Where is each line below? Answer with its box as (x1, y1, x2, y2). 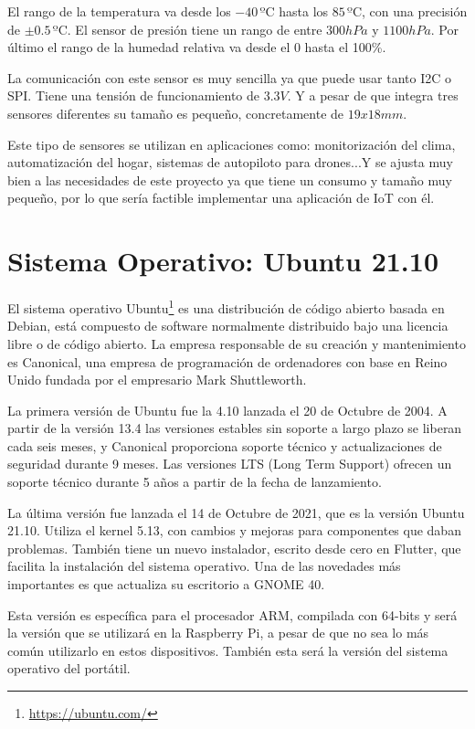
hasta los (279, 2, 329, 20)
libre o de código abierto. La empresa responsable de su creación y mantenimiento (7, 333, 466, 353)
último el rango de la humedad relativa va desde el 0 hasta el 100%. (7, 37, 386, 57)
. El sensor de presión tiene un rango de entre (67, 19, 322, 38)
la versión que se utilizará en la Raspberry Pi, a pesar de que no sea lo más (7, 623, 429, 642)
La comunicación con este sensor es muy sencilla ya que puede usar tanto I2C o (7, 68, 451, 87)
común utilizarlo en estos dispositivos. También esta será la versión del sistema (7, 640, 449, 660)
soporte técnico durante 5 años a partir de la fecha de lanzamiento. (7, 472, 382, 491)
